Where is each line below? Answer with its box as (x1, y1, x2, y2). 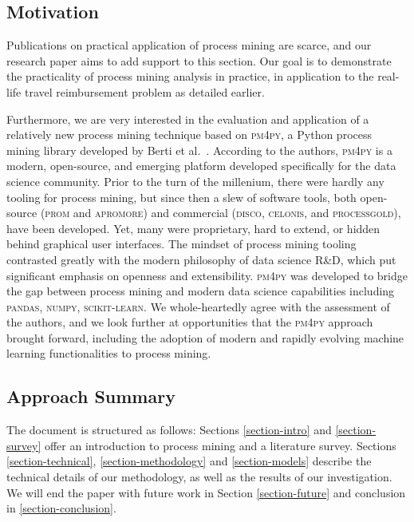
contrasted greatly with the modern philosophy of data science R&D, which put (6, 251, 396, 267)
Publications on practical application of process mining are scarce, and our (6, 37, 372, 53)
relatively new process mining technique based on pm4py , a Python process (6, 126, 372, 143)
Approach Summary (6, 384, 175, 409)
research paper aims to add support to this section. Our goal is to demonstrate (6, 52, 392, 69)
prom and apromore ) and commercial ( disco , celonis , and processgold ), (45, 204, 401, 221)
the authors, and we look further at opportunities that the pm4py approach (6, 314, 373, 330)
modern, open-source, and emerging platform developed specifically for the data (6, 157, 396, 174)
